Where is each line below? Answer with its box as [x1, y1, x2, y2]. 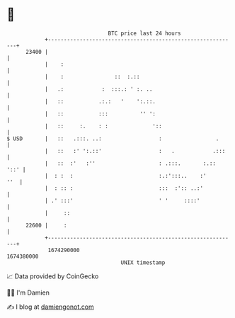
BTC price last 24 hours [108, 30, 181, 37]
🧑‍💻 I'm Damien [6, 288, 50, 297]
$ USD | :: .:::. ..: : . [6, 135, 219, 142]
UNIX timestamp [120, 259, 166, 266]
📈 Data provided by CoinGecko [6, 272, 99, 280]
